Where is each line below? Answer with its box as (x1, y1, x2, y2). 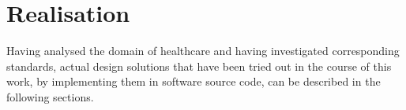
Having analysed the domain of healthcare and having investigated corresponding (6, 42, 400, 59)
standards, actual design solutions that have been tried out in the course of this (6, 57, 392, 74)
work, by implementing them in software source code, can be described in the (6, 73, 381, 90)
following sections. (6, 88, 94, 104)
